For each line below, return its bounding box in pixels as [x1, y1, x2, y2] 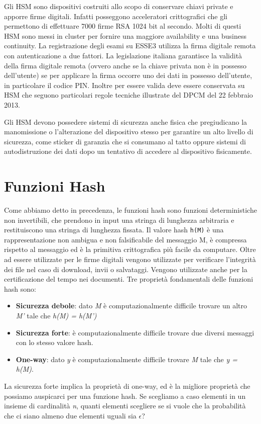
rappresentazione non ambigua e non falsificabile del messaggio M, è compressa [4, 234, 247, 244]
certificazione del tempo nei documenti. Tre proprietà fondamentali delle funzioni [4, 274, 253, 284]
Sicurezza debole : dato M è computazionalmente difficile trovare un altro [16, 300, 247, 311]
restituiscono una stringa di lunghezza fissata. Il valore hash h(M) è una [4, 224, 224, 235]
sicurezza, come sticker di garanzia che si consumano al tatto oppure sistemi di [4, 136, 246, 146]
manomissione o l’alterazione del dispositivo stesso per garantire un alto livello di [4, 126, 253, 137]
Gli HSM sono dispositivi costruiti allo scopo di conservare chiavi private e [4, 1, 233, 11]
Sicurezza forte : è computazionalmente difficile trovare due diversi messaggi [16, 327, 254, 337]
